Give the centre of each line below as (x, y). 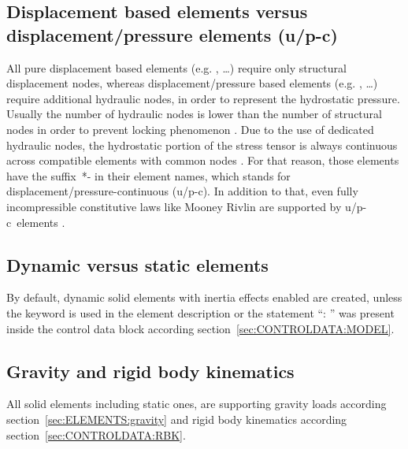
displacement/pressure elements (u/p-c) (172, 34)
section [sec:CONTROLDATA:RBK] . (96, 434)
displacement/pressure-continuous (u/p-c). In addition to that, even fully (182, 191)
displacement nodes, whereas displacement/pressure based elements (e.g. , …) (192, 83)
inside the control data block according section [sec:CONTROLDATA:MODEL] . (200, 328)
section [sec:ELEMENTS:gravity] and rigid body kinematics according (177, 419)
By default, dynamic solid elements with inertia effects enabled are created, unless (204, 297)
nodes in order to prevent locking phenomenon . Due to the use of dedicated (190, 129)
